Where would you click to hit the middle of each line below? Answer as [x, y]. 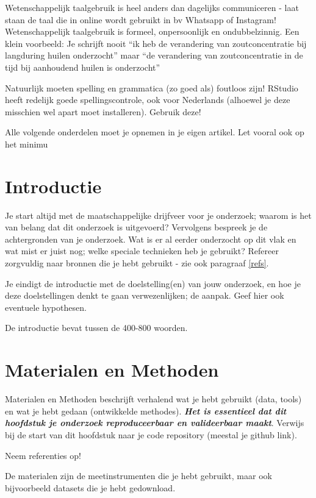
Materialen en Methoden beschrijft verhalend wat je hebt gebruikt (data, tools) [153, 399]
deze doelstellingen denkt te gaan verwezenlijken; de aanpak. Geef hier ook [145, 295]
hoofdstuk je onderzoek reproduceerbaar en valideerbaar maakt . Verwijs [155, 423]
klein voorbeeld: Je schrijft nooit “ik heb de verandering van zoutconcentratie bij [156, 43]
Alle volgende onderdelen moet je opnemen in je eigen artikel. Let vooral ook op [155, 132]
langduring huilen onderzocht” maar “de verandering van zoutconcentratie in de [154, 55]
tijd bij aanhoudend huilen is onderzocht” [83, 67]
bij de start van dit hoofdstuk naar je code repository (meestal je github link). [151, 434]
